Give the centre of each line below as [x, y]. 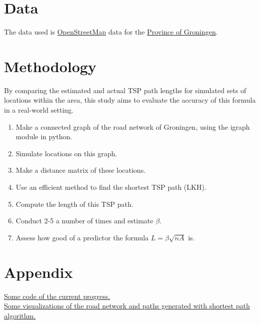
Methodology [50, 66]
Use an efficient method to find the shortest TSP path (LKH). [111, 187]
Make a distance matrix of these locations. [81, 170]
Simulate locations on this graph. [66, 153]
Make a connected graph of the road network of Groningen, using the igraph [133, 126]
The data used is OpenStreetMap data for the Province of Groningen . [111, 32]
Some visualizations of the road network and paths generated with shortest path [127, 306]
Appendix [38, 272]
